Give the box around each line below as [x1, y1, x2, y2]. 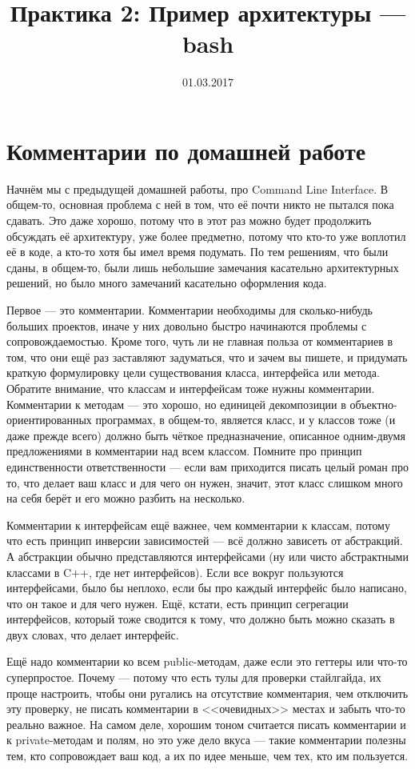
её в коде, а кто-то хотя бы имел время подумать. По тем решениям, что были [6, 243, 389, 260]
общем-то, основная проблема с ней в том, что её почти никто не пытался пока [6, 196, 394, 213]
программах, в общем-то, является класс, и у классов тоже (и [95, 411, 396, 428]
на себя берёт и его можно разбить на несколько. [6, 490, 245, 507]
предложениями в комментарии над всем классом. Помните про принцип [6, 443, 362, 459]
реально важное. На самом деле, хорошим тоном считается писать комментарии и [6, 715, 406, 732]
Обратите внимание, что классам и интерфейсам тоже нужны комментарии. [6, 379, 375, 396]
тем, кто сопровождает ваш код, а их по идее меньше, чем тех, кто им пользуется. [6, 747, 409, 764]
